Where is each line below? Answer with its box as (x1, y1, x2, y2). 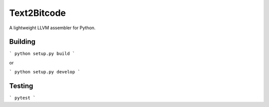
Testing (9, 82, 33, 90)
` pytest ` (9, 95, 36, 101)
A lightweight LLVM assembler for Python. (9, 25, 96, 31)
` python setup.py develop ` (9, 69, 81, 75)
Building (9, 38, 36, 46)
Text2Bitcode (9, 7, 66, 18)
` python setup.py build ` (9, 51, 75, 56)
